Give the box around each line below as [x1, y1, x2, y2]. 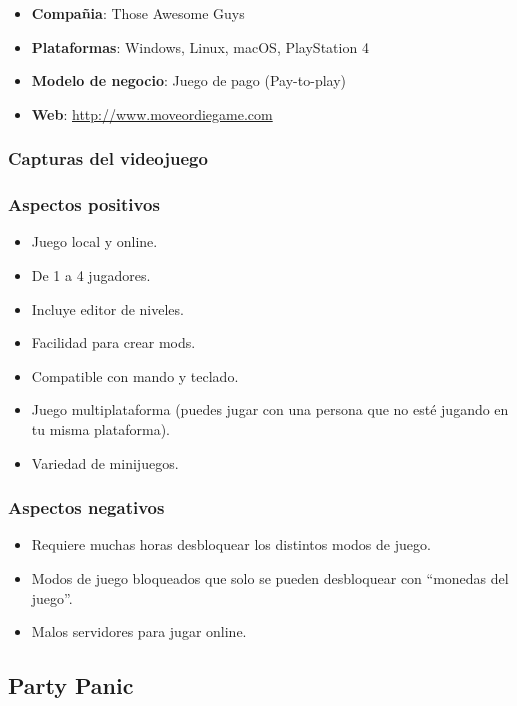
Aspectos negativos [8, 495, 165, 520]
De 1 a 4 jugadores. [31, 265, 151, 286]
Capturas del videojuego [8, 146, 208, 171]
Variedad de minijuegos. [31, 452, 179, 473]
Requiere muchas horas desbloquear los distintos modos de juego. [31, 534, 431, 555]
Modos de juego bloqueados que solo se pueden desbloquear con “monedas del [31, 568, 509, 588]
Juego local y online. [31, 231, 158, 252]
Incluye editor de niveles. [31, 298, 184, 319]
